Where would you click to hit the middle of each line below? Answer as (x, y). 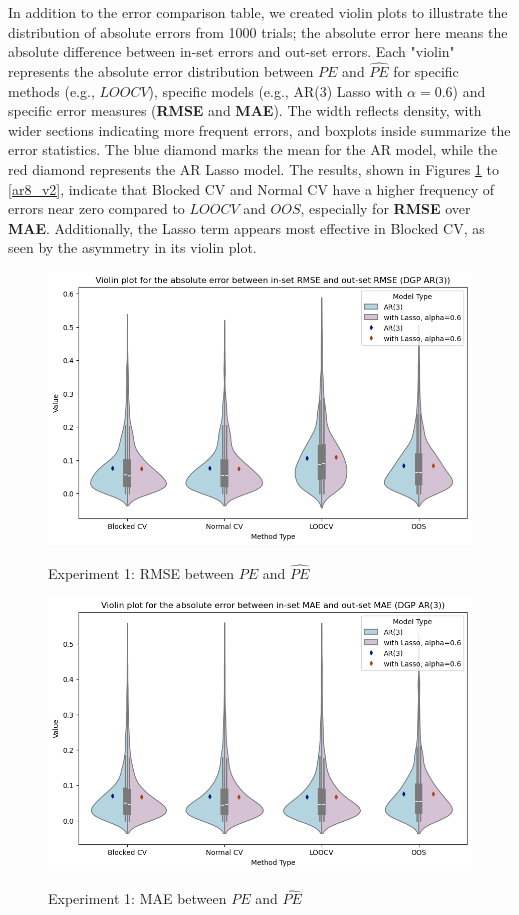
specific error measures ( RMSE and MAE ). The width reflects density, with (245, 110)
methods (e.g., (51, 90)
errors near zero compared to (96, 208)
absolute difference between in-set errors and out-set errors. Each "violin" (231, 51)
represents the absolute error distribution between (161, 71)
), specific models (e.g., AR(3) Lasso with (275, 90)
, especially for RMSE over (385, 208)
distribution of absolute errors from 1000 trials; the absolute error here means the (258, 31)
